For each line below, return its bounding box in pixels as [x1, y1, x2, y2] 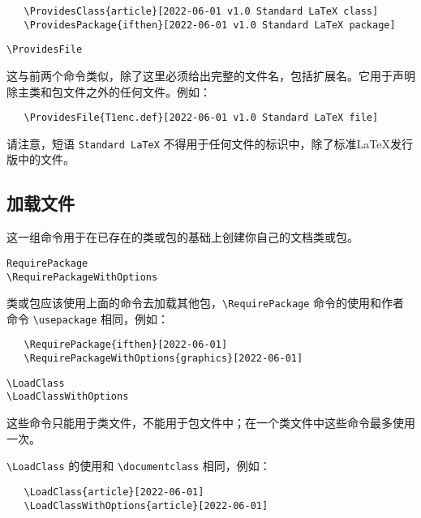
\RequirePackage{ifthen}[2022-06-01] [24, 339, 228, 351]
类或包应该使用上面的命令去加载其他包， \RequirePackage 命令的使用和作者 [6, 294, 405, 311]
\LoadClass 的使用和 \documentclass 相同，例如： [6, 457, 271, 474]
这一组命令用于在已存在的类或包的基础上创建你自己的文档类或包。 [6, 229, 359, 246]
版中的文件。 [6, 151, 75, 168]
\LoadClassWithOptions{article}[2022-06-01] [24, 499, 268, 512]
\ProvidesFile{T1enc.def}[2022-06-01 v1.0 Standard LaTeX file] [24, 112, 379, 124]
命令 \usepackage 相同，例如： [6, 310, 170, 327]
